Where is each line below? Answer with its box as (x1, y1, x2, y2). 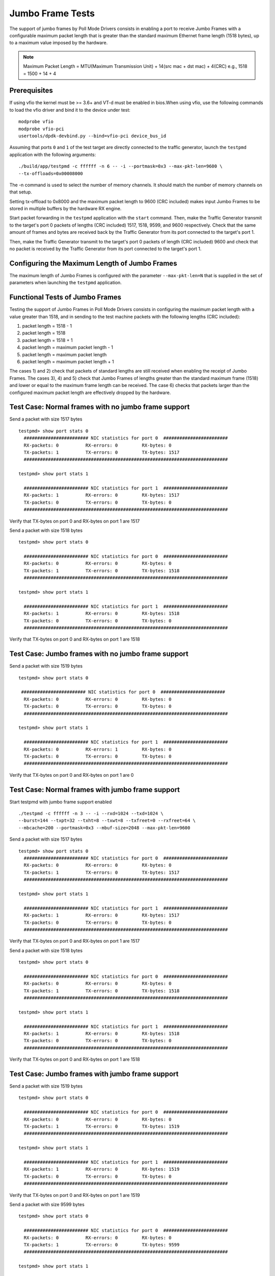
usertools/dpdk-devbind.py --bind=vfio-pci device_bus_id (18, 133, 167, 139)
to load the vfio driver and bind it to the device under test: (9, 107, 131, 113)
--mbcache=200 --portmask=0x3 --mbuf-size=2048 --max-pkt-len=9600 (18, 825, 190, 830)
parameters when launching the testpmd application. (9, 280, 122, 286)
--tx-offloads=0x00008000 (18, 170, 84, 176)
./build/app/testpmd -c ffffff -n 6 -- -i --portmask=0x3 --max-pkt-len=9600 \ (18, 163, 223, 169)
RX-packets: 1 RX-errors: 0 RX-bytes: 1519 (23, 1166, 180, 1172)
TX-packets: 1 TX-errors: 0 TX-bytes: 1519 (23, 1123, 180, 1130)
